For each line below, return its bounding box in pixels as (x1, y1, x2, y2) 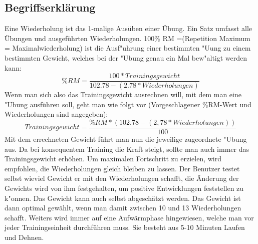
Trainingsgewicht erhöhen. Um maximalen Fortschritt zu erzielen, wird (5, 153, 222, 164)
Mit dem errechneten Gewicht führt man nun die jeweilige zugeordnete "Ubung (5, 134, 247, 144)
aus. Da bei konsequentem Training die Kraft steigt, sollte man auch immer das (5, 143, 249, 154)
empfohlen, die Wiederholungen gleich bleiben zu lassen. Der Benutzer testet (5, 163, 240, 173)
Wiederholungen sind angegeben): (5, 109, 108, 119)
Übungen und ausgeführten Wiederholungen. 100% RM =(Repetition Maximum (5, 33, 250, 43)
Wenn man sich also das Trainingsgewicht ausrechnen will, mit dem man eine (5, 89, 241, 100)
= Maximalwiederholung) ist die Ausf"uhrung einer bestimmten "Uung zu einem (5, 43, 251, 53)
